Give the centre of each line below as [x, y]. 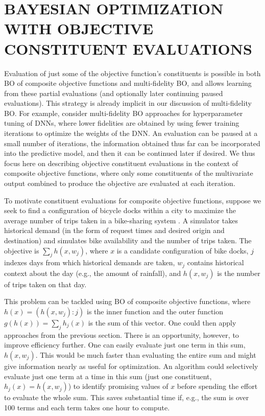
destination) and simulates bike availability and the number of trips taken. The [128, 240]
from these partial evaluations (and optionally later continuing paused [114, 93]
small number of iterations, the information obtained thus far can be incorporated [132, 143]
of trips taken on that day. [45, 284]
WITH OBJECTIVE [79, 28]
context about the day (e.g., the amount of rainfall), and [93, 273]
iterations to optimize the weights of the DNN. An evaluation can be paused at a [131, 133]
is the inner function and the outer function [155, 311]
